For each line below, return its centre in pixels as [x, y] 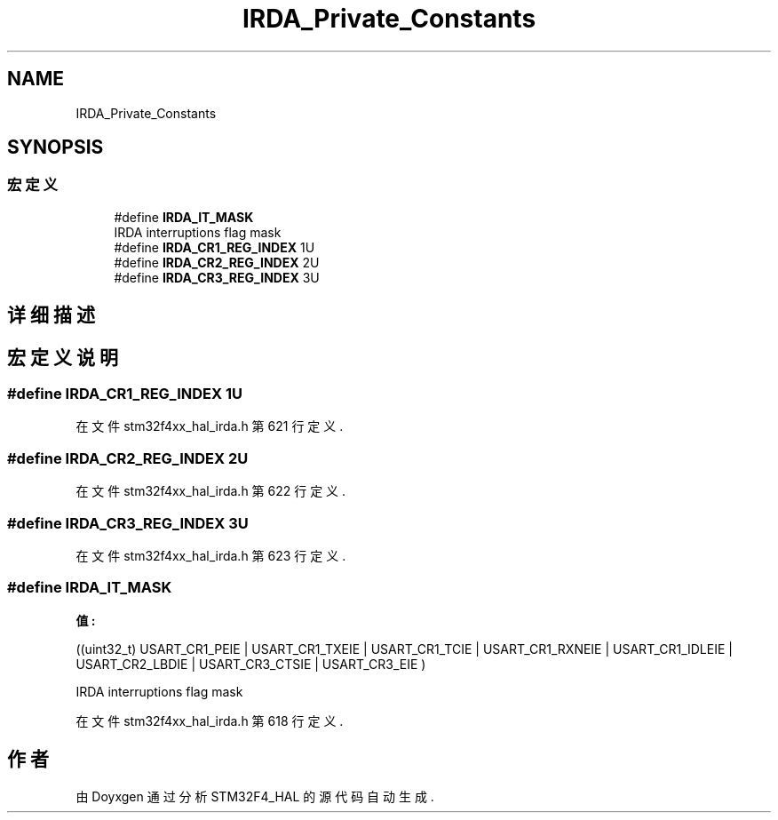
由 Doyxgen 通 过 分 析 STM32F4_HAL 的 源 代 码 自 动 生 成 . [255, 796]
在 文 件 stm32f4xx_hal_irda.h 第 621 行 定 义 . [210, 426]
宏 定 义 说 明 [63, 357]
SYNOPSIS [56, 147]
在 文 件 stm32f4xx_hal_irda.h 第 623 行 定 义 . [211, 555]
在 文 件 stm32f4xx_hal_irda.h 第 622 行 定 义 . [211, 491]
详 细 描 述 [51, 315]
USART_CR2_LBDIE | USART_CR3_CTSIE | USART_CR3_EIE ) [251, 664]
